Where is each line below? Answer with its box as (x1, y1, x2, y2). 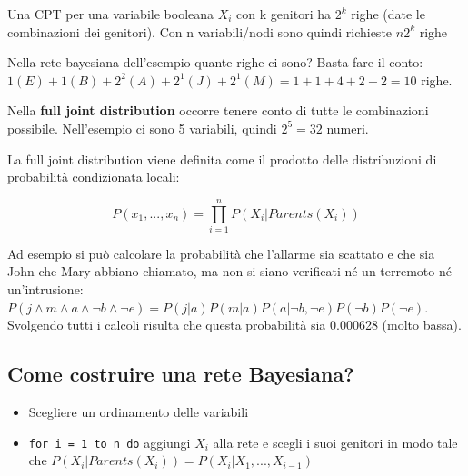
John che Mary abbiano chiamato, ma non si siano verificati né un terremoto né (7, 262, 452, 281)
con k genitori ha (236, 5, 331, 23)
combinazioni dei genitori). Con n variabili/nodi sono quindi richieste (7, 22, 393, 41)
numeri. (326, 118, 369, 137)
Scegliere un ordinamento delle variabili (28, 402, 249, 421)
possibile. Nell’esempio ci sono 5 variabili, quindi (7, 118, 277, 137)
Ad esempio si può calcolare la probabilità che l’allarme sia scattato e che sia (7, 243, 435, 263)
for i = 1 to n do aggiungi (28, 432, 191, 451)
